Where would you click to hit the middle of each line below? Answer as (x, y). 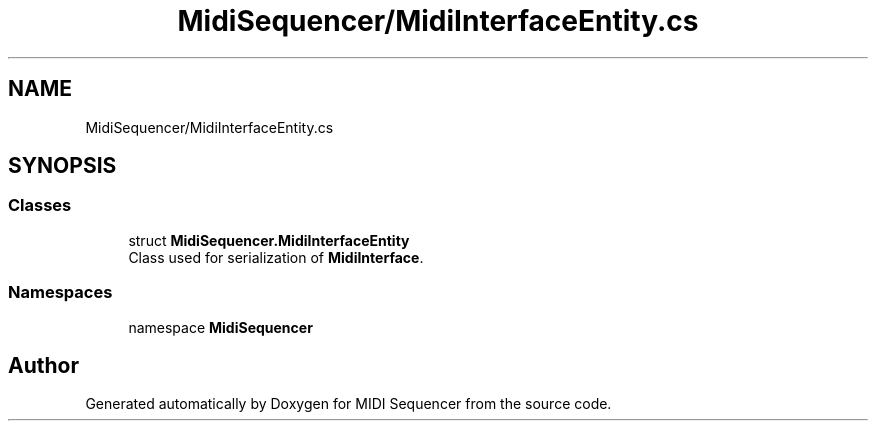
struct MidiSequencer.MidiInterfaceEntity (269, 240)
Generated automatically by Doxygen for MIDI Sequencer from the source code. (348, 404)
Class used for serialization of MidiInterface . (276, 257)
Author (43, 365)
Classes (40, 205)
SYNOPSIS (62, 166)
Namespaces (60, 292)
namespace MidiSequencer (220, 327)
